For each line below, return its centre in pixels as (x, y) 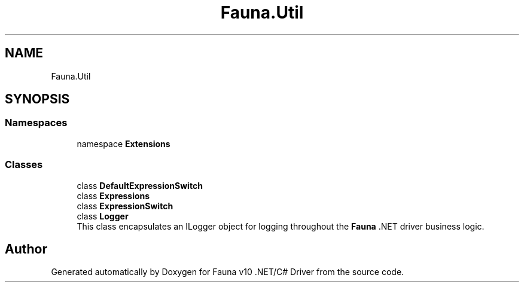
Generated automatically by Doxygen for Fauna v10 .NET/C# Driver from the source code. (228, 272)
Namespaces (36, 123)
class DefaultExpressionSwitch (140, 185)
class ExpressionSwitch (125, 206)
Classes (24, 165)
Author (26, 249)
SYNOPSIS (37, 99)
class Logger (103, 216)
